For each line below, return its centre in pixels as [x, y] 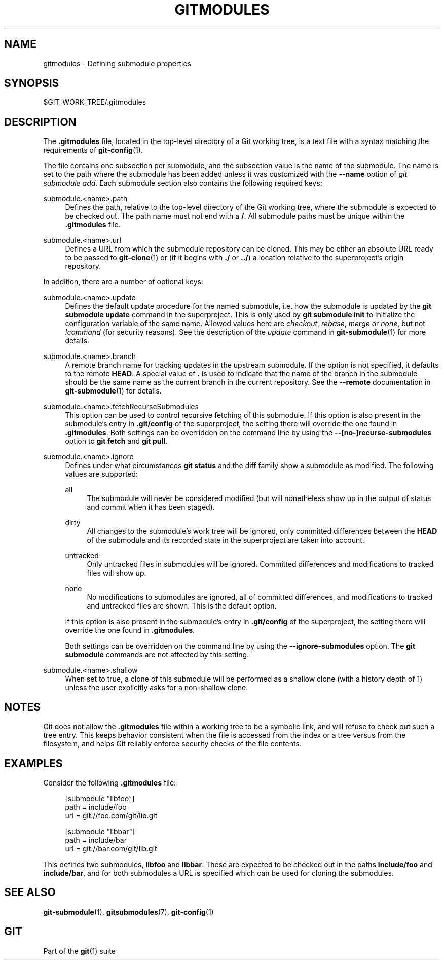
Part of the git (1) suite [79, 951]
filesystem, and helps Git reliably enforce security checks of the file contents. [172, 744]
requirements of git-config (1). [93, 150]
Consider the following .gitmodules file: [110, 782]
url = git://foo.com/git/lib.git [111, 815]
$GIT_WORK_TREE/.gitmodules [95, 102]
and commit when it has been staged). [151, 507]
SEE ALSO [30, 892]
